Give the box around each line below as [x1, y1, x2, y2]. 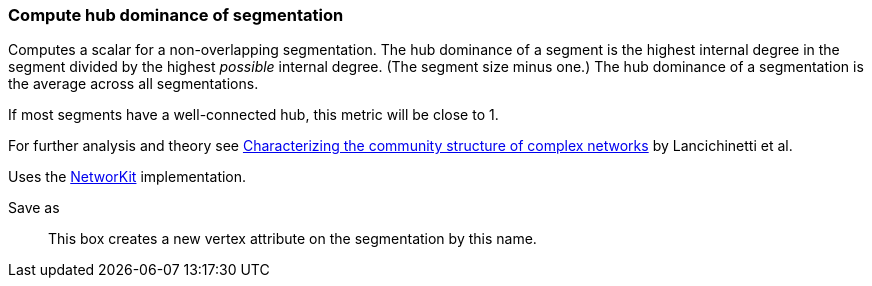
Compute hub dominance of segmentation [8, 5, 344, 25]
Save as [8, 199, 60, 217]
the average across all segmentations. [8, 75, 259, 93]
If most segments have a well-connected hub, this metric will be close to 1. [8, 106, 499, 124]
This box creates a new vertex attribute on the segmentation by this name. [48, 230, 537, 248]
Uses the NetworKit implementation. [8, 168, 247, 186]
